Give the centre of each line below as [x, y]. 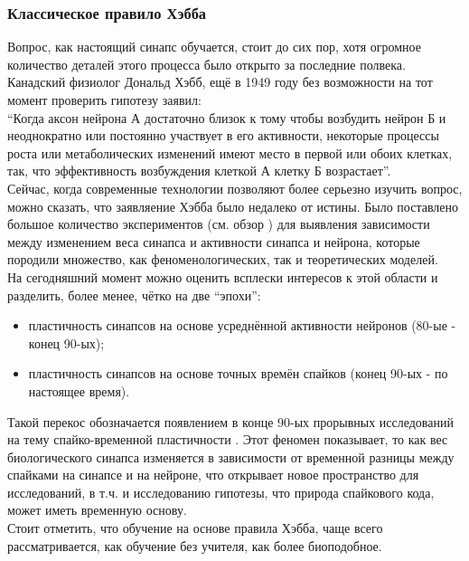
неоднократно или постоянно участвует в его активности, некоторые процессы [223, 135]
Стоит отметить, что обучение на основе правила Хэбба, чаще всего [195, 528]
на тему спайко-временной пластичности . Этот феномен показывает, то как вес [228, 439]
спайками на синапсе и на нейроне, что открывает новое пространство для [213, 475]
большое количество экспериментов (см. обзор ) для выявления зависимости [219, 224]
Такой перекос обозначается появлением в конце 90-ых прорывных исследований [230, 421]
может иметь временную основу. [97, 510]
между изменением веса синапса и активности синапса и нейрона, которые [214, 241]
